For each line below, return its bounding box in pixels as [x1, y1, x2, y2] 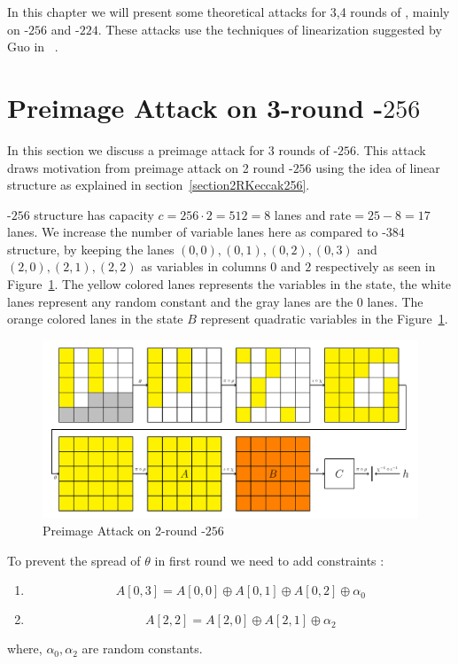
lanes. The [367, 292, 423, 310]
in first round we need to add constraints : [154, 551, 384, 569]
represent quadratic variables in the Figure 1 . [200, 309, 448, 328]
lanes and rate [274, 205, 352, 223]
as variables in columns [141, 257, 267, 276]
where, [7, 639, 43, 658]
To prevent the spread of [7, 551, 141, 569]
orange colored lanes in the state [7, 309, 183, 328]
